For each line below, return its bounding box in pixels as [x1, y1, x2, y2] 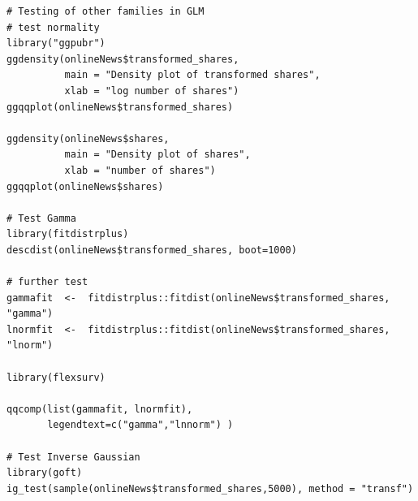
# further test [6, 276, 88, 288]
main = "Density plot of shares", [64, 149, 251, 161]
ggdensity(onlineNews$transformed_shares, [6, 53, 239, 65]
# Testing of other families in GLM [6, 6, 205, 17]
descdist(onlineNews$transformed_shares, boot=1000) [6, 244, 297, 256]
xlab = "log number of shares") [64, 84, 239, 97]
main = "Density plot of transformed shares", [64, 69, 321, 81]
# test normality [6, 21, 100, 33]
